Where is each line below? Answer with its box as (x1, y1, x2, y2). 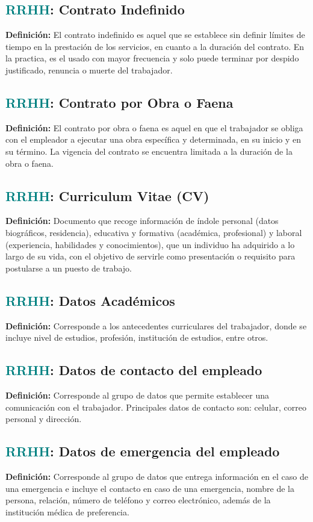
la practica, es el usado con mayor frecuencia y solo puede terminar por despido (5, 52, 299, 64)
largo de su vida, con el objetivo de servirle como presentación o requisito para (5, 250, 296, 263)
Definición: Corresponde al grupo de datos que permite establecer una (5, 388, 270, 401)
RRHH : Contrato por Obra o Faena (5, 93, 234, 111)
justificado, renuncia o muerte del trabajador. (5, 63, 173, 76)
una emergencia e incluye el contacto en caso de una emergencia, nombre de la (5, 482, 295, 494)
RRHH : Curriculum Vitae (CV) (5, 186, 209, 205)
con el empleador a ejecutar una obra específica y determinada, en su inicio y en (5, 133, 302, 146)
